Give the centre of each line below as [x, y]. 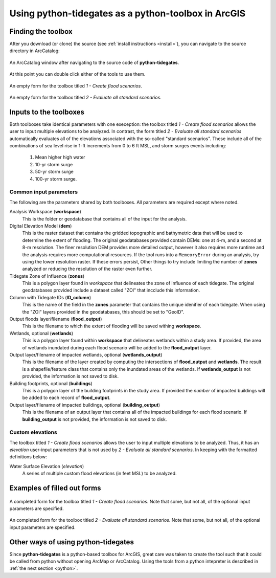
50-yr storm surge [54, 172]
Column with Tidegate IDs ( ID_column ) [50, 297]
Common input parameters [44, 192]
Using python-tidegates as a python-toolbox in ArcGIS [127, 13]
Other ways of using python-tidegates [72, 542]
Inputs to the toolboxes [47, 112]
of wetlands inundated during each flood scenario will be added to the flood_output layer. [117, 347]
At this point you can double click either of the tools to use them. [77, 74]
